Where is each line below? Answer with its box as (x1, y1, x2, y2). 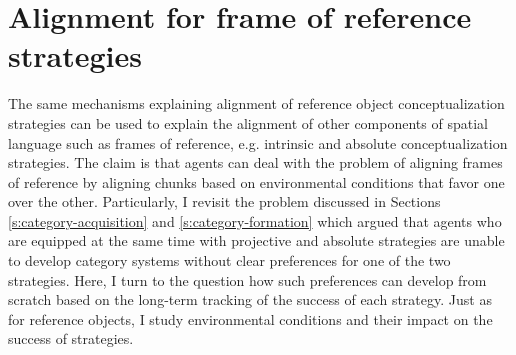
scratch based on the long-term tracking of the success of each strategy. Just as (8, 289, 492, 310)
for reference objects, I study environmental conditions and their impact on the (8, 308, 493, 329)
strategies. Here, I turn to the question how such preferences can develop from (8, 269, 487, 290)
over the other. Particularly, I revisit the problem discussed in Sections (8, 191, 441, 212)
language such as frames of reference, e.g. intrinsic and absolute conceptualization (8, 132, 508, 153)
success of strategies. (8, 328, 134, 349)
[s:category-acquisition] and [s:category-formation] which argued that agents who (8, 210, 502, 231)
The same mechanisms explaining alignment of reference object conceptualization (8, 93, 505, 114)
